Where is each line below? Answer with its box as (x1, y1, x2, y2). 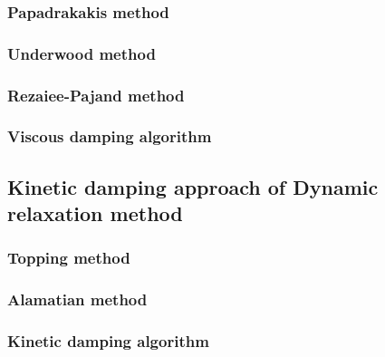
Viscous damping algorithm (7, 125, 212, 148)
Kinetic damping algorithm (7, 330, 209, 352)
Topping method (7, 246, 130, 269)
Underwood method (7, 42, 156, 64)
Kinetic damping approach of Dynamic (7, 172, 379, 200)
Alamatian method (7, 288, 148, 311)
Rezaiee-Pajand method (7, 83, 185, 106)
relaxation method (7, 199, 183, 227)
